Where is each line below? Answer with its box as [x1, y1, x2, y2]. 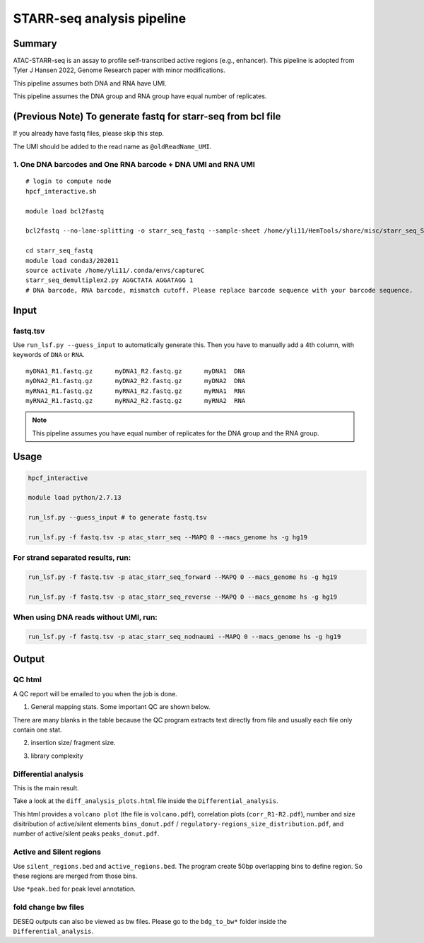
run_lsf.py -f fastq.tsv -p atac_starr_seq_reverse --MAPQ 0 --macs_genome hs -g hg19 [28, 592, 338, 601]
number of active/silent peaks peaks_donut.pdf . [13, 829, 160, 838]
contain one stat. [13, 725, 63, 734]
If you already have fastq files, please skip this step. [13, 129, 165, 138]
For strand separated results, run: [13, 553, 131, 563]
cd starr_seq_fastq [25, 247, 93, 254]
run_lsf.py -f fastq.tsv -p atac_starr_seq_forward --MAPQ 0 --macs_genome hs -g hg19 [28, 573, 338, 581]
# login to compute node [25, 177, 112, 185]
